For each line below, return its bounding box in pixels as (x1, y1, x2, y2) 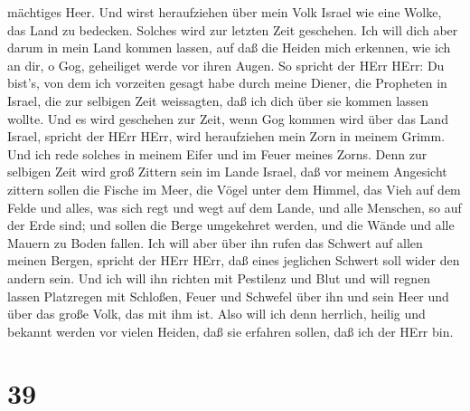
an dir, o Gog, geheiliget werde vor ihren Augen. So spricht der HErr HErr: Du (7, 55, 445, 74)
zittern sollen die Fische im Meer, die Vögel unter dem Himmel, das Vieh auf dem (7, 179, 461, 198)
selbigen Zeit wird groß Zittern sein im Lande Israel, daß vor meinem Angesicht (7, 162, 447, 181)
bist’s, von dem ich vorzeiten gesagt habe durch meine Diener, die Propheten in (7, 73, 447, 92)
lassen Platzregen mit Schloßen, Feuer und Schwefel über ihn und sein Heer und (7, 286, 449, 305)
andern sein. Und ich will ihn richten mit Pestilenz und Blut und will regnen (7, 268, 431, 287)
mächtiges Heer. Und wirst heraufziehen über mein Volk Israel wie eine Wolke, (7, 3, 442, 21)
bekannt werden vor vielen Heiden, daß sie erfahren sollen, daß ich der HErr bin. (7, 321, 454, 340)
